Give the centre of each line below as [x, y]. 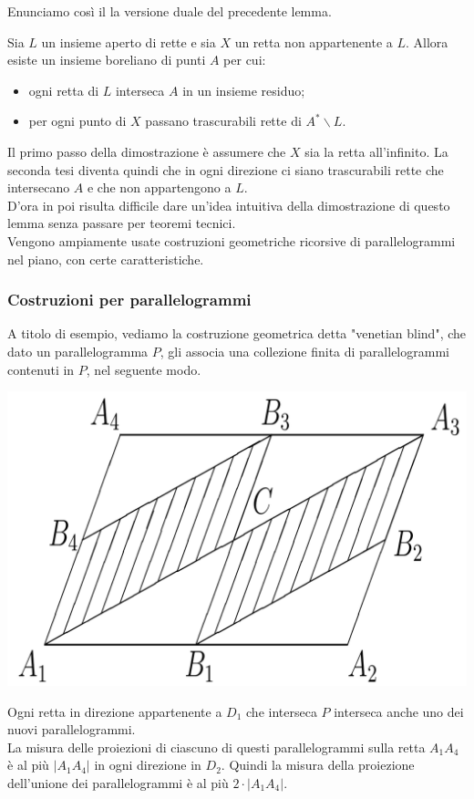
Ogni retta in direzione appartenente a [115, 711]
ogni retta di [64, 90]
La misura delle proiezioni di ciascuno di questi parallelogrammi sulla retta [216, 747]
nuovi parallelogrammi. [72, 729]
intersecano [39, 187]
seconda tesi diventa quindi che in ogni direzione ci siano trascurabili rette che [226, 169]
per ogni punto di [77, 121]
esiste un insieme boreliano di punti [107, 60]
